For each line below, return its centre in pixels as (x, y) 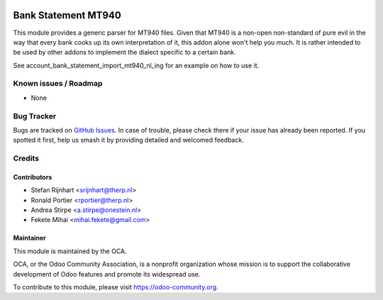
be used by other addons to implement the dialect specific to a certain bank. (125, 52)
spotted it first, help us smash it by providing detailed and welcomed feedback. (128, 140)
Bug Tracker (35, 116)
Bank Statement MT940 (67, 15)
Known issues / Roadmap (58, 84)
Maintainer (29, 238)
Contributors (33, 177)
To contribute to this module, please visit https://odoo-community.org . (116, 287)
